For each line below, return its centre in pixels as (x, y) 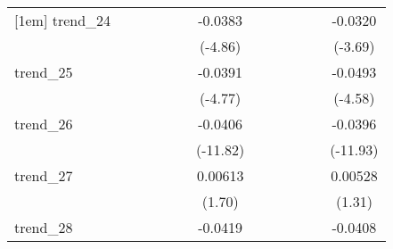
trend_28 (44, 227)
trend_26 (44, 124)
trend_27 (44, 175)
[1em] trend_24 (63, 20)
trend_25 (44, 72)
